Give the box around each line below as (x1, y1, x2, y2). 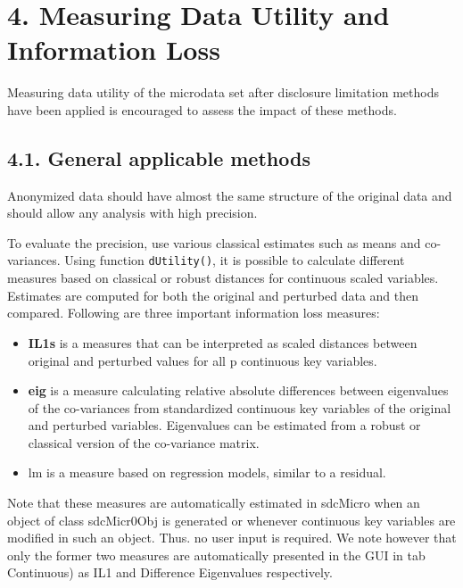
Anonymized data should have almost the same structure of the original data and (7, 186, 452, 204)
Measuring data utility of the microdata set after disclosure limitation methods (7, 83, 439, 102)
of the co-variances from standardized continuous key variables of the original (28, 398, 451, 417)
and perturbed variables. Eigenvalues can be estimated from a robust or (28, 416, 421, 435)
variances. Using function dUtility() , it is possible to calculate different (7, 251, 405, 269)
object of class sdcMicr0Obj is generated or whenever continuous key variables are (7, 510, 456, 529)
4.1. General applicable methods (7, 144, 310, 171)
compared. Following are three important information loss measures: (7, 303, 380, 322)
